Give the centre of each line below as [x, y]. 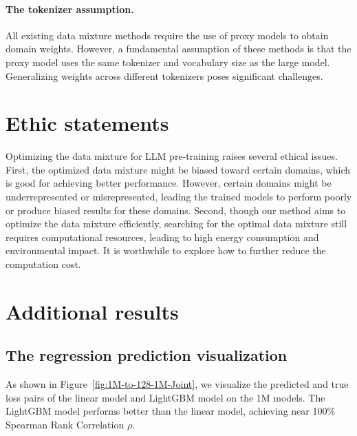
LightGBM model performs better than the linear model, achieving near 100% [171, 411]
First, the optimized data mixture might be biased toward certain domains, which [178, 169]
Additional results [92, 311]
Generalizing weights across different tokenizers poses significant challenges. [164, 75]
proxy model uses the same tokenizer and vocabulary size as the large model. [168, 62]
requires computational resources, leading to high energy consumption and [162, 237]
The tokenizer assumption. [70, 9]
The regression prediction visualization [147, 355]
